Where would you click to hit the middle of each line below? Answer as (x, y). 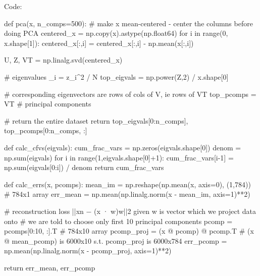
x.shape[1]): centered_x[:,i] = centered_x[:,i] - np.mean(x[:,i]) (99, 43)
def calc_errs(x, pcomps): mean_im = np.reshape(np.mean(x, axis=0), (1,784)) (127, 184)
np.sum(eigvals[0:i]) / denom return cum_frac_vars (84, 167)
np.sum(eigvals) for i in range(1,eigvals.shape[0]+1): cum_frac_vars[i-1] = (119, 157)
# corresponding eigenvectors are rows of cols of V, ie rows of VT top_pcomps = (130, 94)
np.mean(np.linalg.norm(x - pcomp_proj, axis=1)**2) (88, 251)
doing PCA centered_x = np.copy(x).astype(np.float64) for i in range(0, (116, 33)
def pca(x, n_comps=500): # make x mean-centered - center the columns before (128, 23)
